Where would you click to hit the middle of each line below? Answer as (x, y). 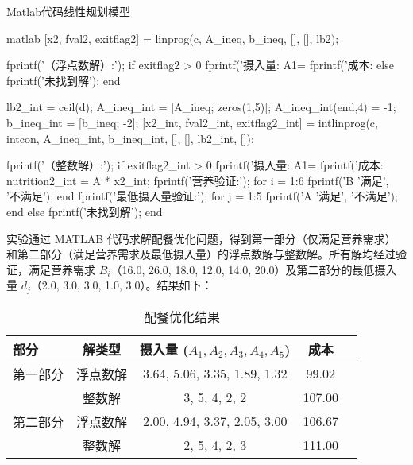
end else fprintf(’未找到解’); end (85, 211)
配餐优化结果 (181, 316)
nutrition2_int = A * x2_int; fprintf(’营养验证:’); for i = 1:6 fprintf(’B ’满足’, (198, 180)
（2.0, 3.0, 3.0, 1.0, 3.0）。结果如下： (122, 285)
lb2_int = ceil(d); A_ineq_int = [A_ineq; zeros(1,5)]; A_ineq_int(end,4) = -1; (201, 107)
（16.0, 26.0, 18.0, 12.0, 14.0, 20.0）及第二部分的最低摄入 (254, 269)
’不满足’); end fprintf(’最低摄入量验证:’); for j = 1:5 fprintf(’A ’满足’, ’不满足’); (202, 196)
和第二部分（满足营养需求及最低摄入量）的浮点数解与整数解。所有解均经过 (201, 254)
